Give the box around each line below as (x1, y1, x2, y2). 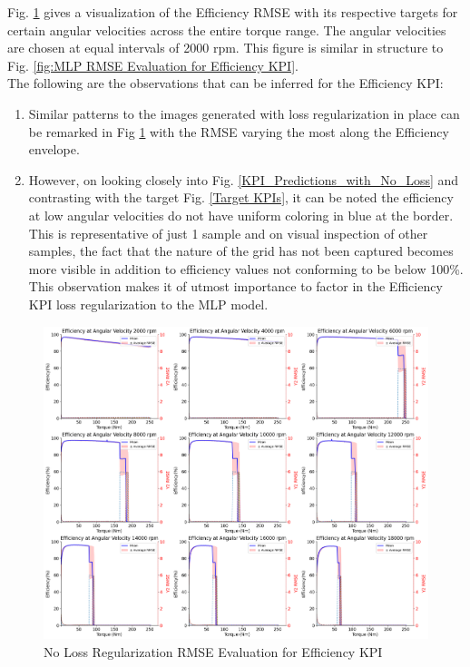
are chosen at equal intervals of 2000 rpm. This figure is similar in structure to (7, 38, 444, 57)
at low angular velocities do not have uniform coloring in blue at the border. (28, 205, 454, 224)
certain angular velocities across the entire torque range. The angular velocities (7, 20, 446, 39)
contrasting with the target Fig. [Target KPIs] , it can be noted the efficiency (28, 188, 454, 207)
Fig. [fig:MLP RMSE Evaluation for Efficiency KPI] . (7, 55, 299, 74)
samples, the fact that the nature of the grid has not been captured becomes (28, 241, 454, 260)
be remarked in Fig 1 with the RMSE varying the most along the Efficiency (28, 122, 449, 141)
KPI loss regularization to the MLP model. (28, 294, 269, 313)
